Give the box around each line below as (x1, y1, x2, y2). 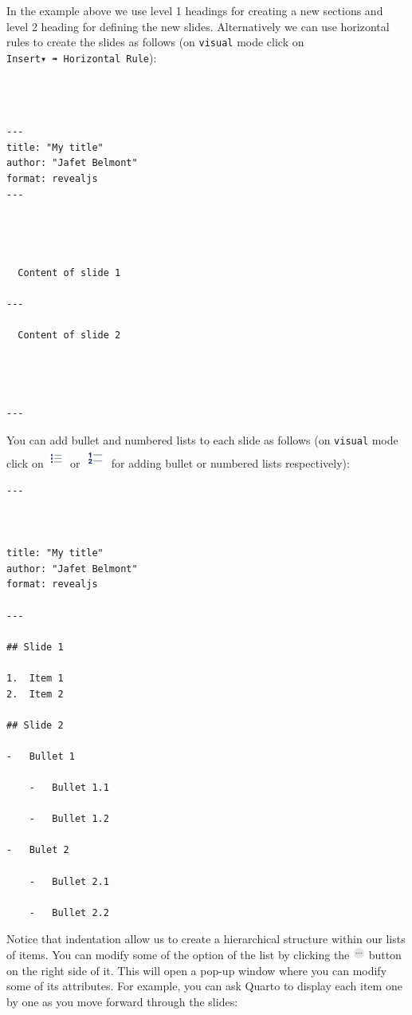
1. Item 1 (6, 672, 64, 684)
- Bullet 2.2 (29, 906, 109, 918)
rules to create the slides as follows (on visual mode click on (6, 34, 304, 50)
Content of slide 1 (18, 267, 121, 278)
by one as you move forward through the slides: (6, 993, 238, 1009)
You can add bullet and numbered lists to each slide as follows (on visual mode (6, 431, 398, 448)
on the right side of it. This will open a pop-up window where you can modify (6, 962, 387, 978)
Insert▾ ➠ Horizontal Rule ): (6, 49, 157, 65)
